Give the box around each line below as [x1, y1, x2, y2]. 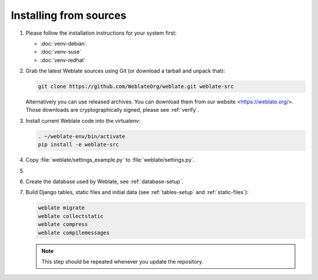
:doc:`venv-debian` [40, 40, 87, 47]
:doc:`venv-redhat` [40, 56, 86, 64]
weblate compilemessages [38, 229, 110, 236]
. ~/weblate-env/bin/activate [38, 133, 125, 139]
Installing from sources [11, 9, 127, 22]
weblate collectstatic [38, 212, 104, 219]
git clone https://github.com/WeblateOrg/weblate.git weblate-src [38, 83, 234, 90]
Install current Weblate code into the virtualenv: [25, 117, 141, 124]
